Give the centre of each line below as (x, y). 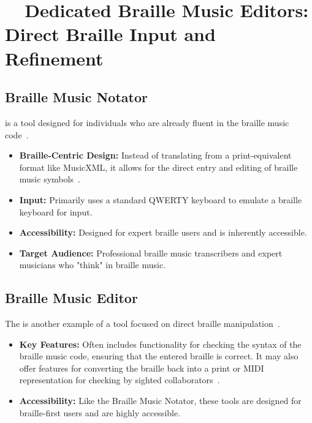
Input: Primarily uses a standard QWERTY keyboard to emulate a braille (161, 199)
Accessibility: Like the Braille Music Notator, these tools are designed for (160, 401)
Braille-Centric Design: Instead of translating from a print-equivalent (155, 155)
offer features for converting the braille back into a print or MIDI (142, 368)
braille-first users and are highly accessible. (100, 412)
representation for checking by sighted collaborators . (120, 380)
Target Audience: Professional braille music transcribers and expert (151, 253)
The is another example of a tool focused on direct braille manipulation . (143, 324)
